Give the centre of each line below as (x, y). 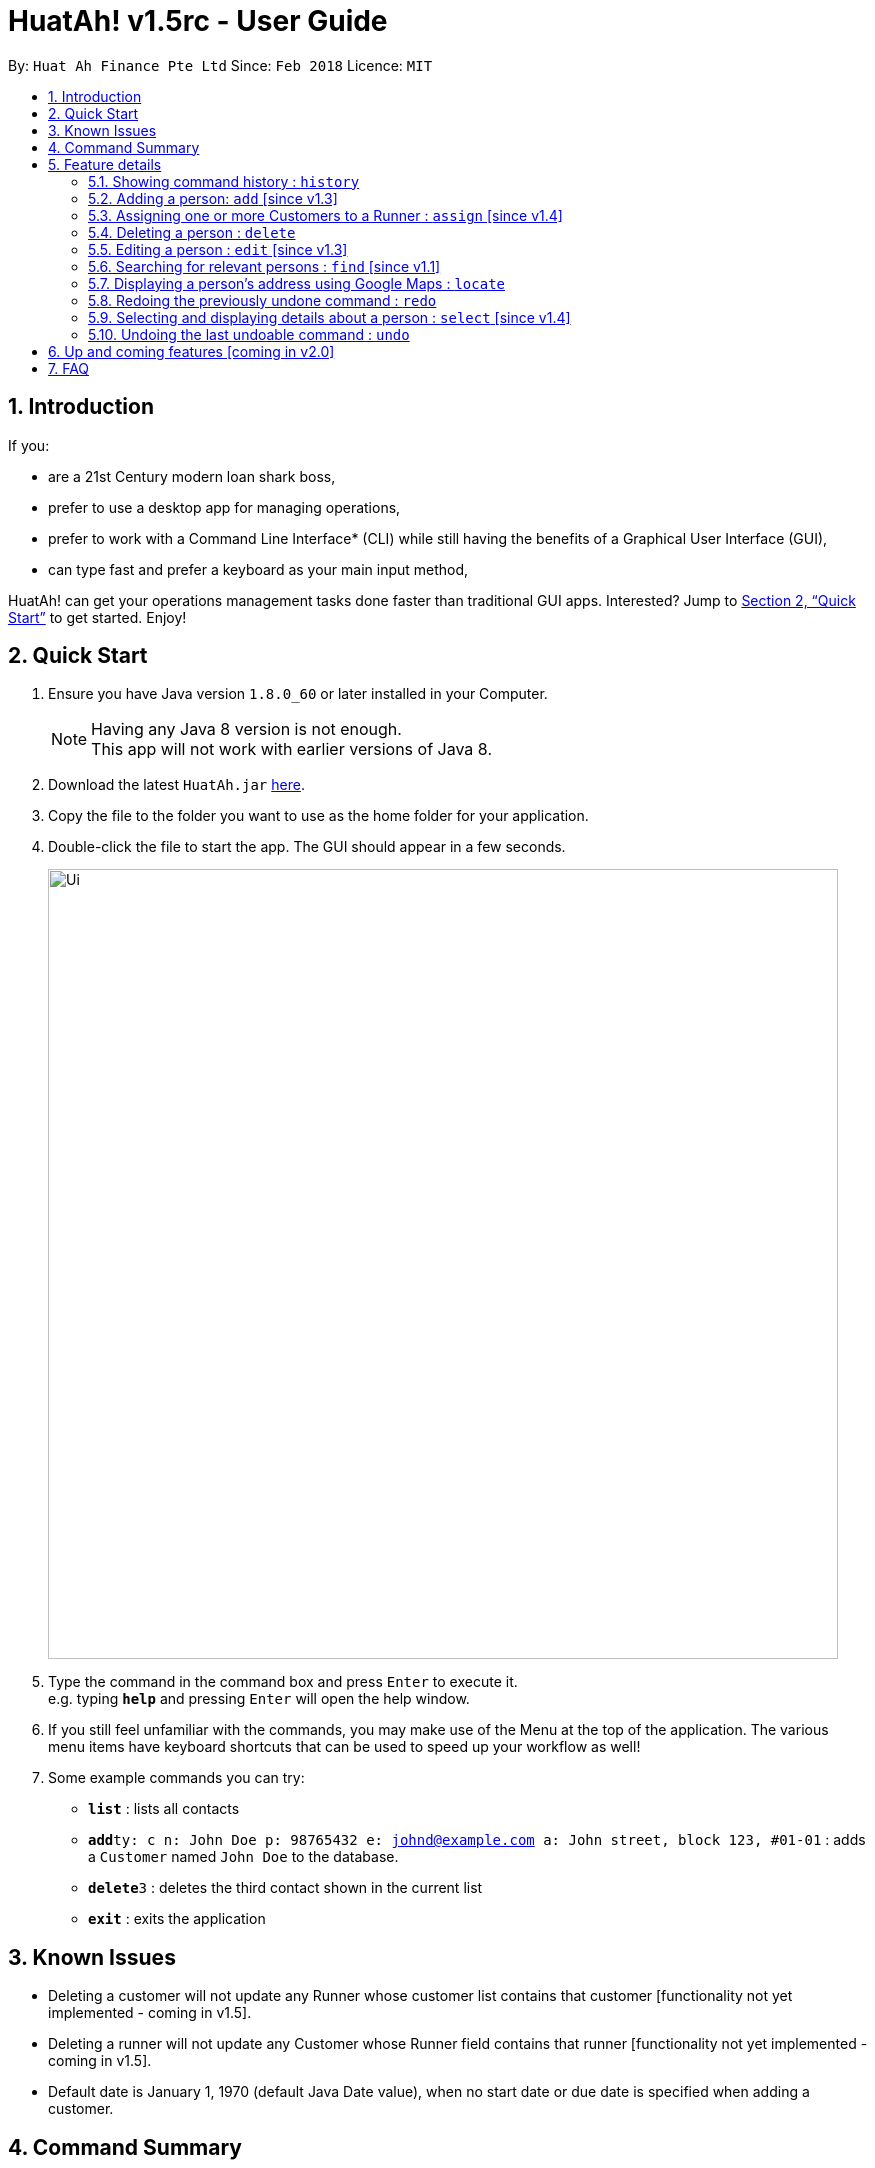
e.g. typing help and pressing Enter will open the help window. (259, 1699)
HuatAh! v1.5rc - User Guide (198, 21)
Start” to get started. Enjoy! (97, 617)
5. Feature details (105, 164)
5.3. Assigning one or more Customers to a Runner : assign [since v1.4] (325, 215)
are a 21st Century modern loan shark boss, (192, 476)
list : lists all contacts (164, 1809)
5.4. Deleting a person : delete (192, 232)
